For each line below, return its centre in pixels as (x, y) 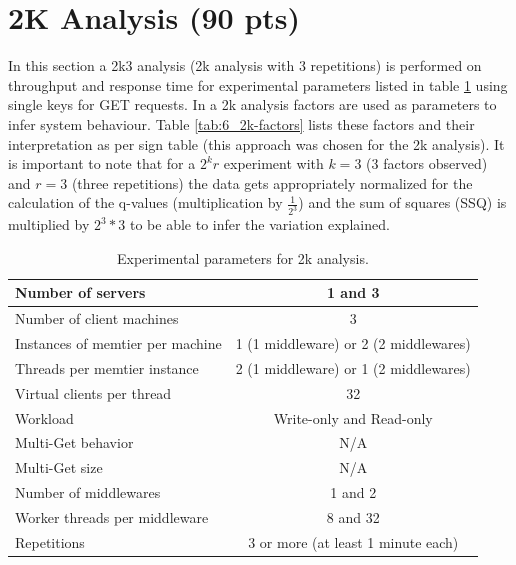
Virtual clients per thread (93, 392)
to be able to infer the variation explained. (259, 224)
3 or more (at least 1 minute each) (353, 541)
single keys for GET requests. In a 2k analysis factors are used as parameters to (252, 104)
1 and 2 (353, 492)
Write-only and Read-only (353, 417)
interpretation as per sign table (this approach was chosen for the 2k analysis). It (256, 143)
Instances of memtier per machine (118, 343)
